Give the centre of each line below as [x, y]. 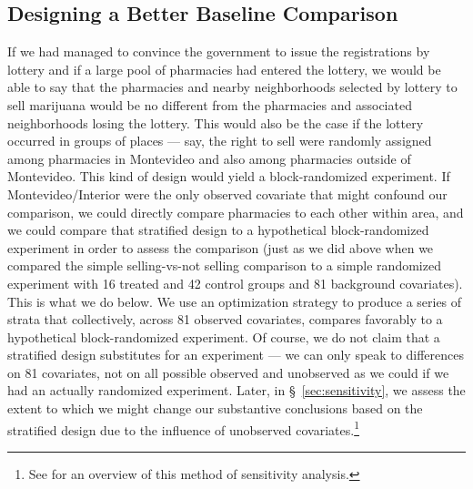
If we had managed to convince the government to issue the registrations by [219, 51]
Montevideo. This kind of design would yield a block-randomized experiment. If [229, 176]
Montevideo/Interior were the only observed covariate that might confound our [227, 194]
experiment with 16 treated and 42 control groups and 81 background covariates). [235, 283]
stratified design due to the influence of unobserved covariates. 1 [183, 428]
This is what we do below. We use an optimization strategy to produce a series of [235, 301]
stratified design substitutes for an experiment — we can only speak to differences [236, 355]
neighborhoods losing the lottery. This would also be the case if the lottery [216, 122]
